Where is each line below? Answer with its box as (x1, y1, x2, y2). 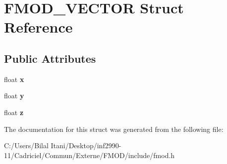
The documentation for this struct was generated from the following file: (4, 123, 224, 134)
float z (4, 107, 24, 117)
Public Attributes (4, 50, 96, 66)
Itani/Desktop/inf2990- (51, 140, 121, 151)
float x (4, 74, 24, 84)
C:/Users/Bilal (4, 140, 49, 151)
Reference (4, 17, 73, 37)
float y (4, 90, 24, 101)
